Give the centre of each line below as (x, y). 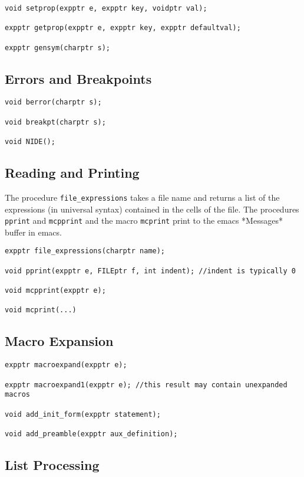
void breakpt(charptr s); (55, 122)
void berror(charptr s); (53, 102)
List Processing (52, 464)
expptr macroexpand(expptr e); (66, 365)
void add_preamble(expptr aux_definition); (91, 434)
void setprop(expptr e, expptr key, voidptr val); (106, 8)
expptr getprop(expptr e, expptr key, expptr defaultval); (123, 28)
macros (17, 395)
